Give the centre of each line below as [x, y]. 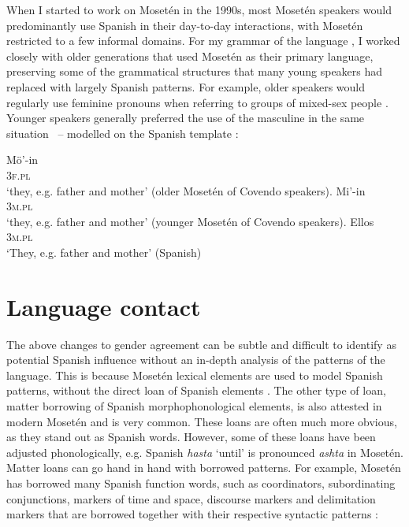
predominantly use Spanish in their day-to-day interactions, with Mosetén [185, 25]
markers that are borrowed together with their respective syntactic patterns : [192, 514]
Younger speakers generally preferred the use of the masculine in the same [186, 118]
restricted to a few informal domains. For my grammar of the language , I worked [203, 41]
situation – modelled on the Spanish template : [123, 133]
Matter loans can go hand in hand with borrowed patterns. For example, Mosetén [204, 468]
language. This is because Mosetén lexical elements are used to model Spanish [195, 375]
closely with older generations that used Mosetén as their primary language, [190, 56]
